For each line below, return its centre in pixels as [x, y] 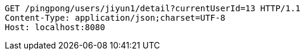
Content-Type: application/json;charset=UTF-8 [115, 18]
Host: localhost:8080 [55, 27]
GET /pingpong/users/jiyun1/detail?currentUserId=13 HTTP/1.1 [153, 8]
